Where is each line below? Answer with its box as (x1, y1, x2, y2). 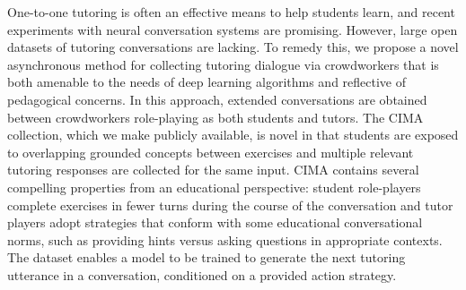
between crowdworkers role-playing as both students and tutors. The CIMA (7, 107, 424, 126)
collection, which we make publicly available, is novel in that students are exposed (7, 125, 459, 144)
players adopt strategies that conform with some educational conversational (7, 213, 423, 232)
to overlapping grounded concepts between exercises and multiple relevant (7, 142, 414, 161)
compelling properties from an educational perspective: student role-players (7, 177, 421, 196)
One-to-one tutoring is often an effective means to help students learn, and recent (7, 3, 455, 21)
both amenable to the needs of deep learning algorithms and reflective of (7, 72, 406, 91)
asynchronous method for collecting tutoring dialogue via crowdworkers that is (7, 55, 439, 73)
